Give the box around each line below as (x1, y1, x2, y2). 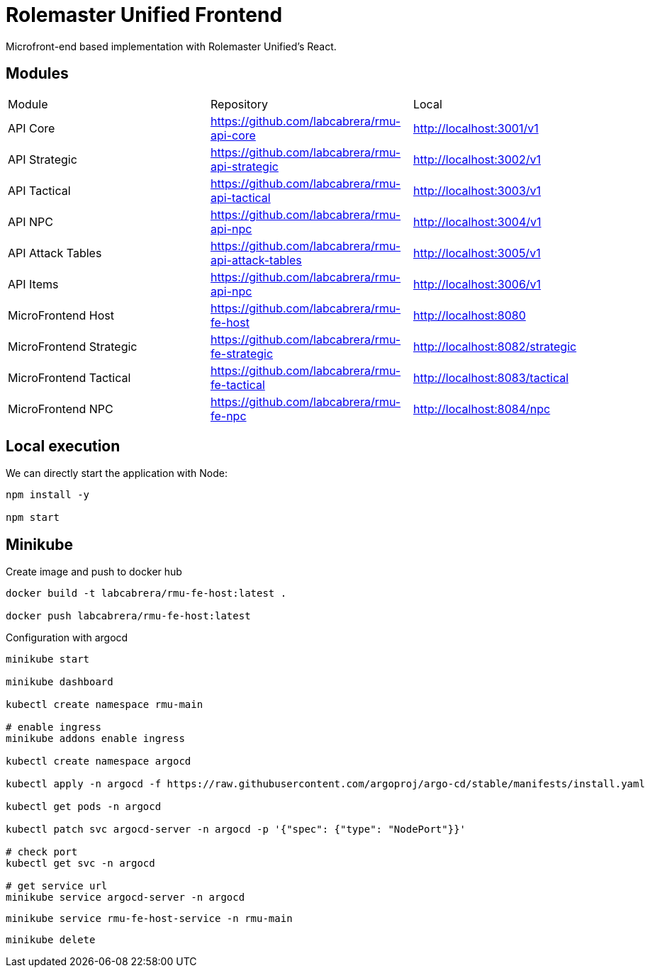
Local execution (6, 437, 121, 456)
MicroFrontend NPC (8, 401, 113, 416)
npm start (6, 512, 60, 524)
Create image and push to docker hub (6, 566, 182, 578)
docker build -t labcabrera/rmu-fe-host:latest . (6, 587, 287, 600)
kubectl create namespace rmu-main (6, 699, 203, 711)
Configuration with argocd (6, 631, 128, 644)
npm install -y (6, 489, 90, 501)
